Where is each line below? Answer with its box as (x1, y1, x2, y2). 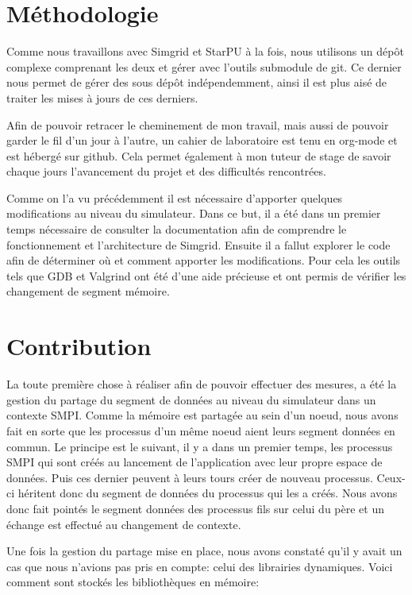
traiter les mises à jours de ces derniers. (6, 89, 198, 106)
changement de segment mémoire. (6, 283, 170, 299)
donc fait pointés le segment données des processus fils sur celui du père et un (6, 500, 384, 516)
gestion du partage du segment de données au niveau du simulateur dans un (6, 391, 376, 408)
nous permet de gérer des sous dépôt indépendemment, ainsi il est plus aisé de (6, 74, 387, 91)
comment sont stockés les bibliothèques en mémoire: (6, 574, 260, 590)
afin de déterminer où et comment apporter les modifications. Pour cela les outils (6, 252, 401, 269)
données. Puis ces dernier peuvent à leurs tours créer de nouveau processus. (6, 469, 373, 485)
